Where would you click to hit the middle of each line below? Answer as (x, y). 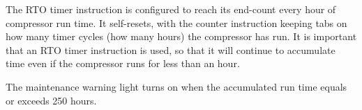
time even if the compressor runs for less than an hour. (123, 63)
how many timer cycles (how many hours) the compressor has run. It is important (181, 36)
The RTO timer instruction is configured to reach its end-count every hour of (171, 9)
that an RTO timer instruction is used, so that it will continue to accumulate (171, 49)
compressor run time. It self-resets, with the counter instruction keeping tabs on (176, 22)
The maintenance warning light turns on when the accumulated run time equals (176, 86)
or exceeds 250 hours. (51, 100)
